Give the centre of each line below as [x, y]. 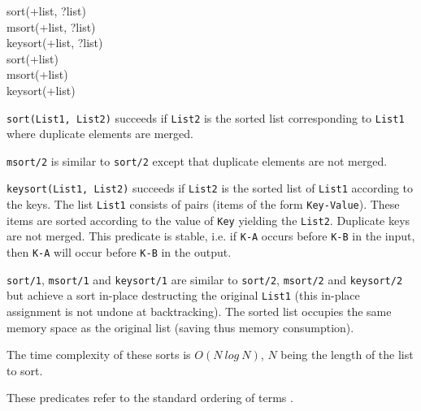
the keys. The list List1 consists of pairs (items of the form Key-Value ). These [203, 204]
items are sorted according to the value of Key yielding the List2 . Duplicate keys [208, 220]
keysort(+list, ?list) [55, 43]
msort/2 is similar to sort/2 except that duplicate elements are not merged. [197, 160]
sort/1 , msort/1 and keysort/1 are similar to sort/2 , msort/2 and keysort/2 [205, 279]
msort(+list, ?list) [51, 26]
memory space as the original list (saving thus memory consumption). [180, 327]
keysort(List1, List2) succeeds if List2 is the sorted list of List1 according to [210, 188]
